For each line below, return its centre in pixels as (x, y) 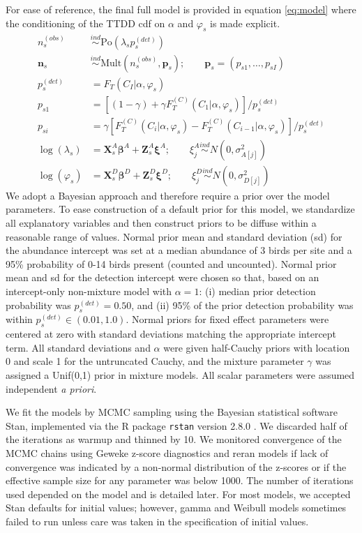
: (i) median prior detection (257, 291)
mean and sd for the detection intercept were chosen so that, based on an (163, 277)
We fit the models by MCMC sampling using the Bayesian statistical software (172, 412)
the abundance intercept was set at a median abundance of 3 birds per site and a (179, 250)
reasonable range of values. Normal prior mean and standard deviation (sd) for (174, 236)
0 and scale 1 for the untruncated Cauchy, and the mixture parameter (155, 361)
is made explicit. (245, 23)
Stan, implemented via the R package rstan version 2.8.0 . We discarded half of (176, 425)
